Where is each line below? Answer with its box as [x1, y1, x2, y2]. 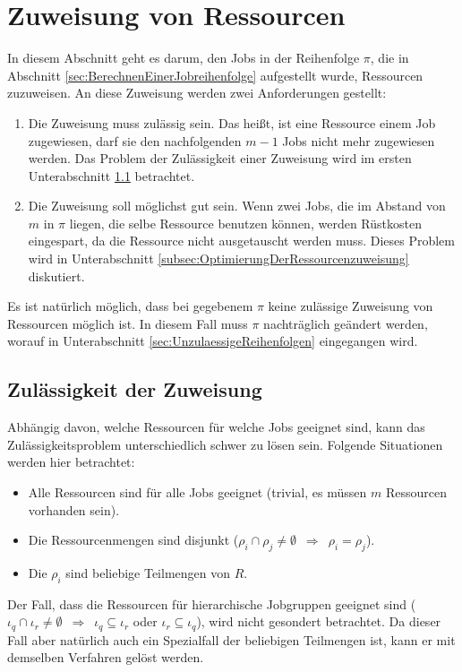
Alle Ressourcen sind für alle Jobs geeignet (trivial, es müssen [28, 483, 367, 502]
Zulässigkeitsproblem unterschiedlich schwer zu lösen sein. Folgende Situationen [7, 435, 443, 453]
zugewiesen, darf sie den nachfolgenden [28, 131, 242, 150]
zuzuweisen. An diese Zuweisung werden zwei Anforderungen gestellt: [7, 83, 387, 102]
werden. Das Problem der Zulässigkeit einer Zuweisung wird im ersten [28, 149, 412, 168]
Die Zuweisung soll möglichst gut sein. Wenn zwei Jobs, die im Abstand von [28, 196, 446, 215]
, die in [370, 48, 409, 67]
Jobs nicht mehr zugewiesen [282, 131, 435, 150]
